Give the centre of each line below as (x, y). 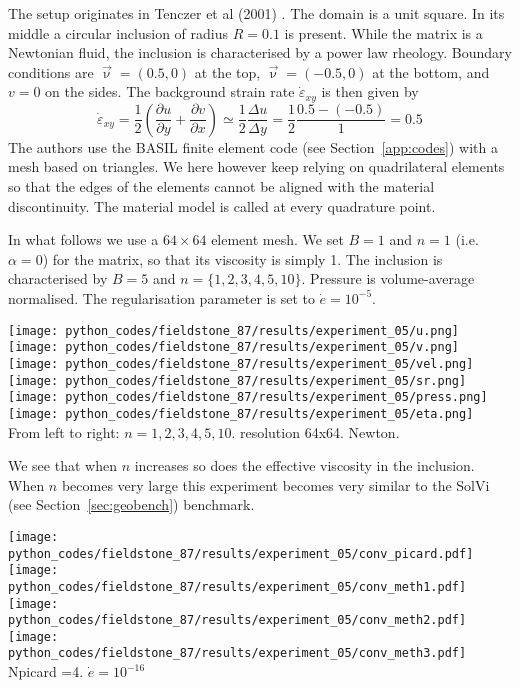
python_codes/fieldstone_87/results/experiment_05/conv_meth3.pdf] (237, 653)
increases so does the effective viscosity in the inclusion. (304, 465)
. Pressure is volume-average (388, 278)
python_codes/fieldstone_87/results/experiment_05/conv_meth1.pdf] (237, 586)
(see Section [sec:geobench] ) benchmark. (131, 504)
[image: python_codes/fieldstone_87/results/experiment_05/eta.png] (241, 413)
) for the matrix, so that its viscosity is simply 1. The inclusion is (242, 258)
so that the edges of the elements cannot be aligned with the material (221, 186)
